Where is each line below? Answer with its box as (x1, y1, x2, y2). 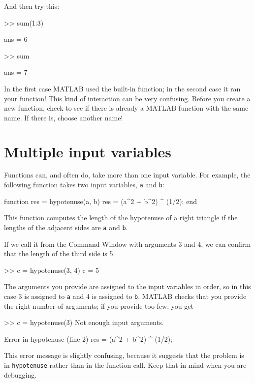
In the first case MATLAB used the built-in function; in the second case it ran (4, 83, 241, 93)
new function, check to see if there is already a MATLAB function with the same (4, 103, 249, 113)
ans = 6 (4, 34, 28, 44)
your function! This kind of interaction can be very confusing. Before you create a (4, 93, 251, 103)
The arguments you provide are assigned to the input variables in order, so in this (4, 281, 251, 292)
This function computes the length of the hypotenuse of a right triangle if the (4, 212, 238, 223)
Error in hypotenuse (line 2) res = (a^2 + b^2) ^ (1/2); (4, 333, 172, 344)
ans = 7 (4, 67, 28, 77)
